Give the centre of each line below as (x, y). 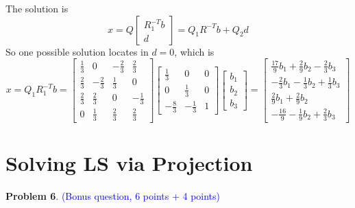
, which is (194, 51)
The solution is (37, 8)
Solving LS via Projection (129, 162)
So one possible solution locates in (77, 51)
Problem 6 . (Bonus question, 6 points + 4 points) (113, 195)
